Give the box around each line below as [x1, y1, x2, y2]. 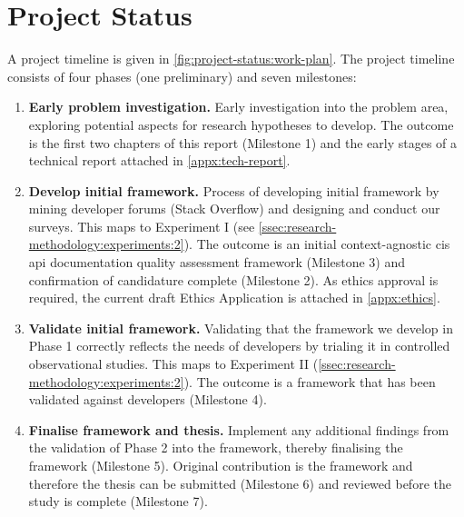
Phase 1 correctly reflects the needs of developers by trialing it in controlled [28, 336, 450, 355]
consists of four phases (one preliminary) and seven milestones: [7, 66, 357, 85]
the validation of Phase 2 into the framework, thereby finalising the [28, 438, 403, 457]
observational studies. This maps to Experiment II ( [28, 354, 319, 373]
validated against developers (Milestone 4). [28, 390, 267, 409]
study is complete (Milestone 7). [28, 492, 208, 511]
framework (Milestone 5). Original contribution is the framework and [28, 456, 413, 474]
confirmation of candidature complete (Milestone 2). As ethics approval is [28, 270, 439, 289]
